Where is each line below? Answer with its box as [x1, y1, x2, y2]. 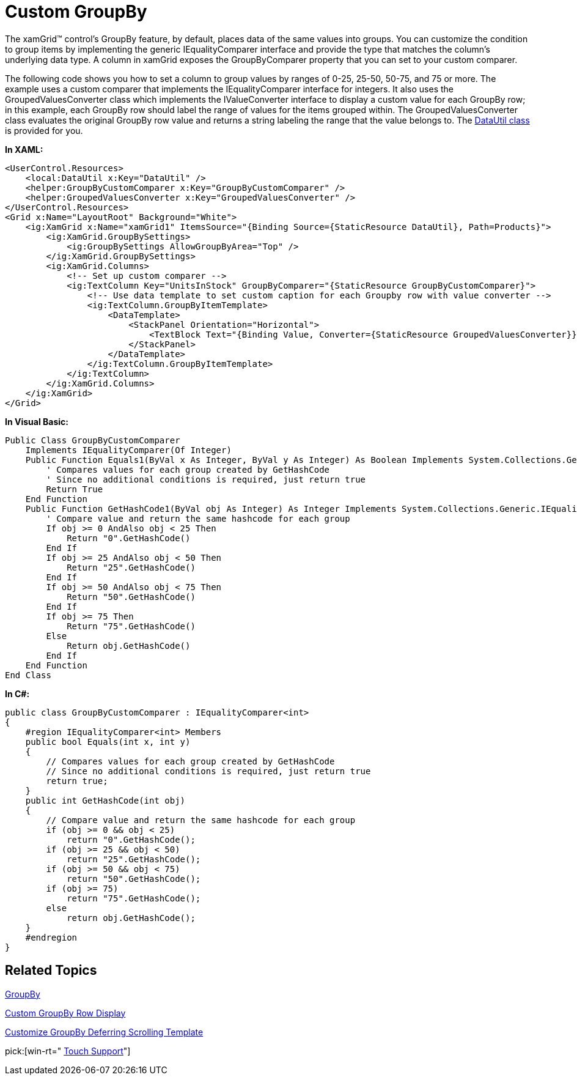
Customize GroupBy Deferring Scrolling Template [5, 1026, 204, 1037]
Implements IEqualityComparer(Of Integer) [25, 445, 232, 455]
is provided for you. [5, 125, 83, 136]
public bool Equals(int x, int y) [25, 736, 191, 747]
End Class [5, 670, 51, 680]
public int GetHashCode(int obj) [25, 795, 186, 805]
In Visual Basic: [5, 416, 68, 427]
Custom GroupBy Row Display [5, 1007, 126, 1018]
